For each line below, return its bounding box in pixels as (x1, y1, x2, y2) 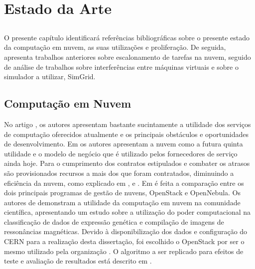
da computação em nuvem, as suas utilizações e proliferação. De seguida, (4, 42, 226, 52)
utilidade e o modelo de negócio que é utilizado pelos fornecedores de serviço (4, 148, 238, 158)
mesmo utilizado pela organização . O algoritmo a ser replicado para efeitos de (4, 246, 244, 256)
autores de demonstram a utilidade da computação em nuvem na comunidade (4, 197, 241, 207)
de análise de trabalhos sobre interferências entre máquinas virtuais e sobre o (4, 61, 239, 72)
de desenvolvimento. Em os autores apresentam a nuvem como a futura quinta (4, 138, 243, 149)
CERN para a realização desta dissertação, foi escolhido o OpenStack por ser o (4, 236, 245, 247)
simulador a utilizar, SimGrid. (4, 71, 96, 82)
